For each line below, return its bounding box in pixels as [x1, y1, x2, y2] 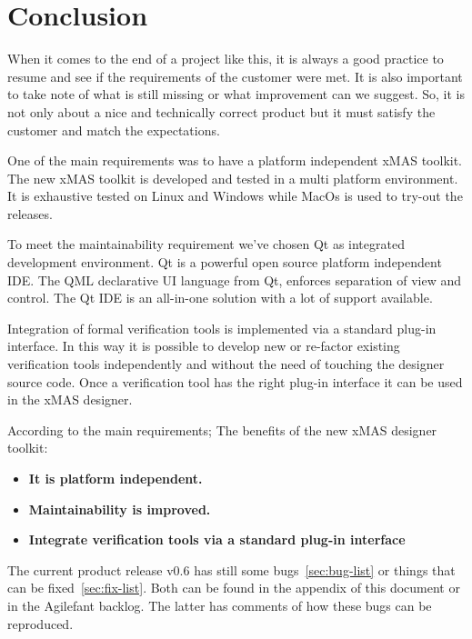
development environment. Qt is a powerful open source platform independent [7, 253, 442, 272]
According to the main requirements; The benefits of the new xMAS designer [7, 420, 437, 439]
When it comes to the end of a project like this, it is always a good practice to [7, 49, 444, 68]
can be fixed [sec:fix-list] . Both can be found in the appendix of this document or [7, 578, 460, 597]
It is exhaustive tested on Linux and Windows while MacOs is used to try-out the [7, 186, 463, 205]
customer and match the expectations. [7, 120, 220, 139]
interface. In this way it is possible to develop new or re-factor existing [7, 336, 400, 355]
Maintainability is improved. [28, 499, 211, 518]
